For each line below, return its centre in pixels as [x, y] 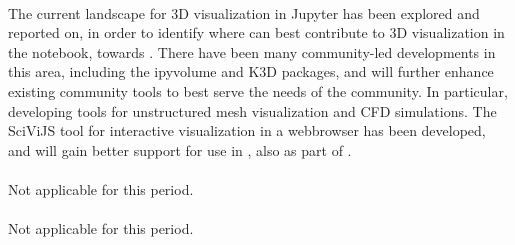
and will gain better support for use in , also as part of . [180, 149]
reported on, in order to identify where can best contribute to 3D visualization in [256, 32]
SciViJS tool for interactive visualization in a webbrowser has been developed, [247, 130]
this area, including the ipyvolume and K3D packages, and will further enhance [251, 71]
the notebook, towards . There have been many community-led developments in [252, 51]
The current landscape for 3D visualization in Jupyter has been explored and [244, 12]
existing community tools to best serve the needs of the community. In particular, [258, 90]
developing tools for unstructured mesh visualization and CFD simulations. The [252, 110]
